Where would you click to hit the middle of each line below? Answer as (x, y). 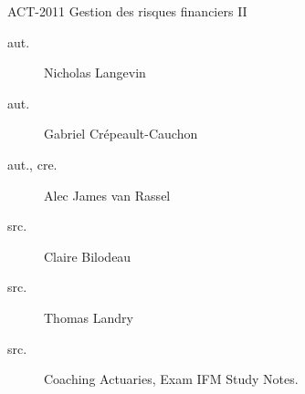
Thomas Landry (89, 317)
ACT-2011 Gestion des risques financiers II (127, 11)
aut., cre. (32, 164)
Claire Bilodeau (88, 256)
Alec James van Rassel (107, 195)
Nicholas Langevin (95, 73)
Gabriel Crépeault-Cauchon (121, 134)
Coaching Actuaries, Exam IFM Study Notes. (171, 379)
